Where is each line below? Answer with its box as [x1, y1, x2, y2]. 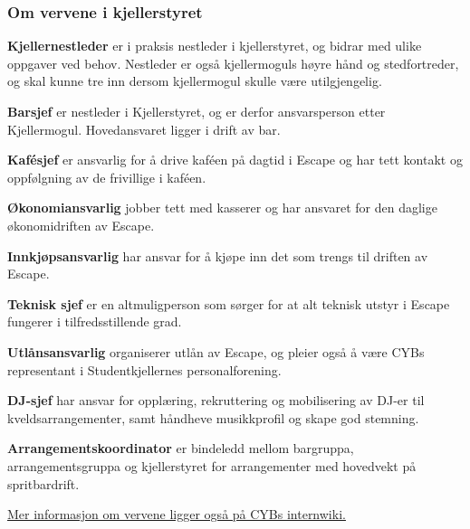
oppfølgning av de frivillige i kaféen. [7, 167, 206, 186]
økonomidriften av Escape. [7, 215, 155, 234]
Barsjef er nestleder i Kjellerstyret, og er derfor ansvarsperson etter [7, 102, 386, 120]
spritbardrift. [7, 474, 80, 493]
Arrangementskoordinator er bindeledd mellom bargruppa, [7, 439, 354, 458]
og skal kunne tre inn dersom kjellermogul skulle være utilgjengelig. [7, 71, 382, 90]
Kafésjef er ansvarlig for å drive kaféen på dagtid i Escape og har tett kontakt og [7, 150, 463, 169]
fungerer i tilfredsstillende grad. [7, 312, 182, 331]
